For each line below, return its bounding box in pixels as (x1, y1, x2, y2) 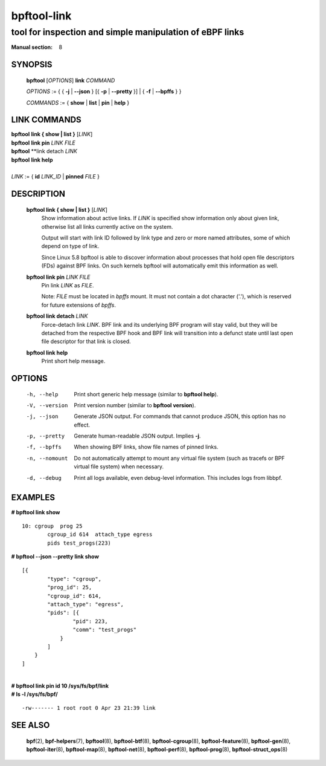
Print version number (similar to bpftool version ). (74, 401, 196, 408)
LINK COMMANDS (11, 115, 81, 125)
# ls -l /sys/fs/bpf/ (11, 690, 59, 698)
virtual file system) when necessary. (74, 463, 164, 470)
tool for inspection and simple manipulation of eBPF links (11, 27, 245, 38)
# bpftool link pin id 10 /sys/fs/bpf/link (11, 682, 109, 689)
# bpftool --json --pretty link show (11, 553, 100, 560)
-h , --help (26, 391, 59, 398)
